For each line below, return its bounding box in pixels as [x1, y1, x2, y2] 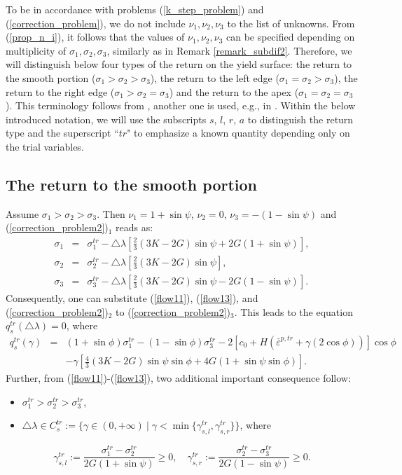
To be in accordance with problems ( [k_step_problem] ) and [6, 2, 264, 16]
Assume [6, 206, 39, 221]
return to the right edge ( [6, 84, 115, 99]
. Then [97, 206, 125, 221]
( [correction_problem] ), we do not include [6, 15, 186, 30]
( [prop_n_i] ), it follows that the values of [6, 29, 185, 44]
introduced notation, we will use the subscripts [6, 111, 207, 126]
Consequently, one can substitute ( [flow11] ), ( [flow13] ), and [6, 291, 258, 305]
